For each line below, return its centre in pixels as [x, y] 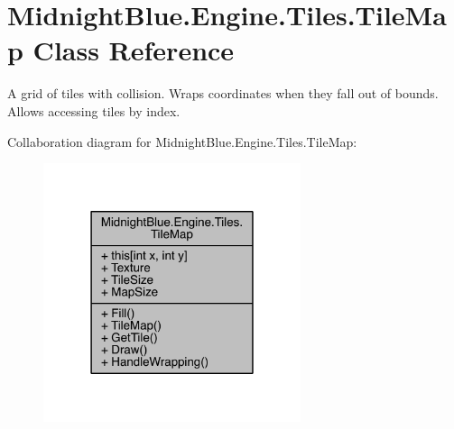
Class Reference [134, 50]
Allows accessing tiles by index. [94, 110]
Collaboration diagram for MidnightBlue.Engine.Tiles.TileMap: [182, 141]
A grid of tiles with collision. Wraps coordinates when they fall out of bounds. [223, 93]
